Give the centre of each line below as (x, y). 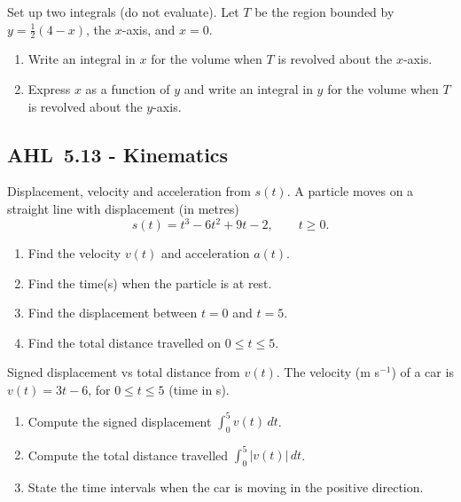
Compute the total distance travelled (128, 455)
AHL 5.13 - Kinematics (118, 154)
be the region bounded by (324, 12)
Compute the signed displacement (120, 421)
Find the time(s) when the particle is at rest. (150, 282)
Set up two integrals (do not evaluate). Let (123, 12)
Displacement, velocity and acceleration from (129, 191)
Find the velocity (74, 253)
